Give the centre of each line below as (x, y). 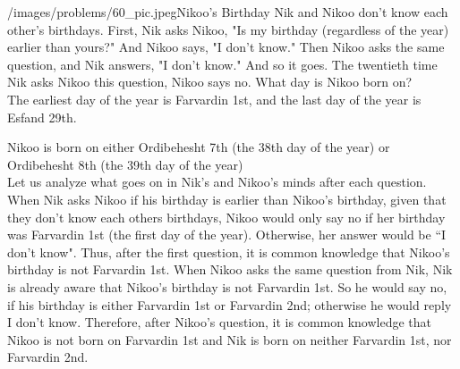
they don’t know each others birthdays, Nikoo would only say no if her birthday (226, 217)
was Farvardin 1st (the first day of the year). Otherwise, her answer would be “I (227, 235)
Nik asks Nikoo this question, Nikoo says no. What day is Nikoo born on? (210, 82)
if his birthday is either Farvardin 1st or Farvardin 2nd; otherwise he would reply (230, 304)
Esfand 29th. (42, 117)
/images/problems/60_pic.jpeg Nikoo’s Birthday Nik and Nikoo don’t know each (228, 12)
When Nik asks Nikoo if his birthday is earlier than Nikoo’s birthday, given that (227, 199)
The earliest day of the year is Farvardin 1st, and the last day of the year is (214, 99)
